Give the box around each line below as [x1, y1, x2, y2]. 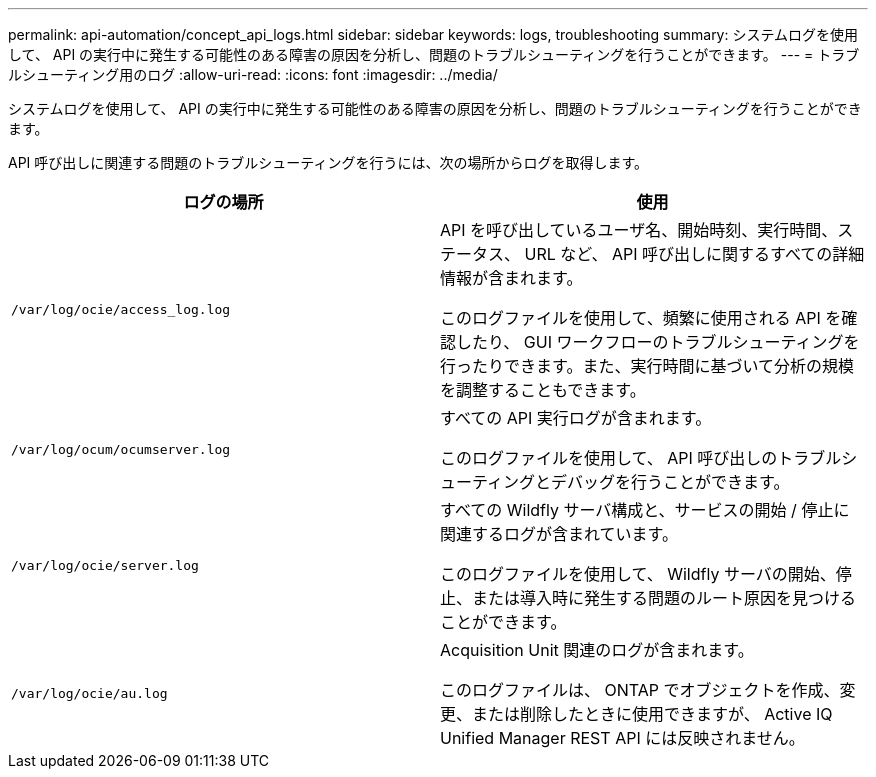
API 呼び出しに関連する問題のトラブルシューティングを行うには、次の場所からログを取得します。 [8, 154, 649, 171]
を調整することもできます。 [440, 380, 646, 400]
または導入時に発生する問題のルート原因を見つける [472, 588, 857, 608]
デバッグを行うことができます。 [551, 472, 790, 492]
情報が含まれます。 [440, 268, 583, 288]
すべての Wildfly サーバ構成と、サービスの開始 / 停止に [440, 500, 850, 520]
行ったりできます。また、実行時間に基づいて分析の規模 [440, 356, 854, 376]
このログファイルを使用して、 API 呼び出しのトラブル [440, 448, 842, 468]
